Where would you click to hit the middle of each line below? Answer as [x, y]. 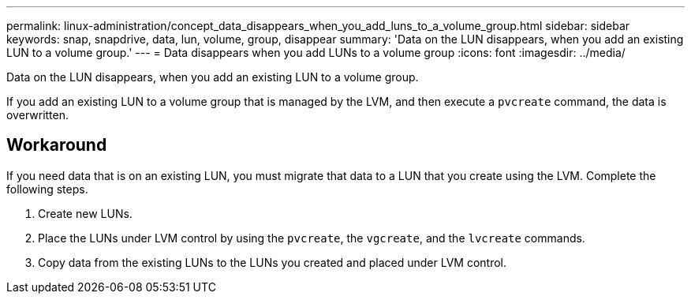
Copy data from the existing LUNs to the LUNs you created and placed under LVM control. [273, 262]
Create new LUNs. [85, 213]
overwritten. [38, 115]
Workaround [57, 145]
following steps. [47, 189]
